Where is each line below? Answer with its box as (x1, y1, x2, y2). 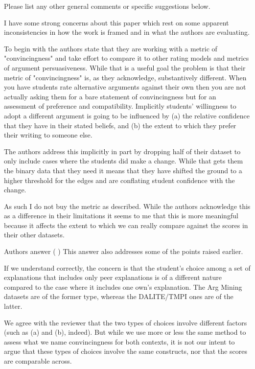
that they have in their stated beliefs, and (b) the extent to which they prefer (4, 120, 236, 130)
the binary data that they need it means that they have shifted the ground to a (4, 165, 242, 175)
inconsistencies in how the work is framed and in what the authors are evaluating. (4, 27, 250, 37)
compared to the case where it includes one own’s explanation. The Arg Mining (4, 281, 242, 292)
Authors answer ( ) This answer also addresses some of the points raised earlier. (4, 246, 243, 256)
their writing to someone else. (4, 130, 93, 140)
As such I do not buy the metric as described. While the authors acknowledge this (4, 201, 251, 211)
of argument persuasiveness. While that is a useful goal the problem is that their (4, 62, 246, 72)
